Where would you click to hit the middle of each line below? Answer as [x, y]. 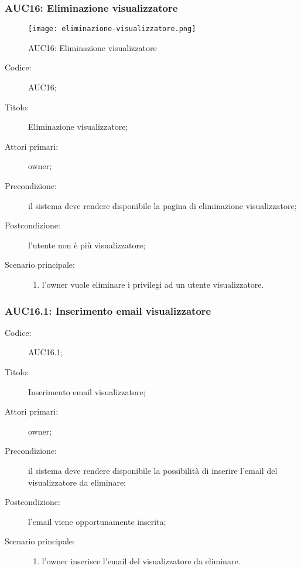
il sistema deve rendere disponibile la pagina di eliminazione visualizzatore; [163, 205]
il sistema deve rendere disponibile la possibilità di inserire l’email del [153, 470]
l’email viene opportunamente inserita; [97, 521]
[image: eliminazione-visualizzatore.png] [112, 29]
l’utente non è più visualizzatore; [87, 245]
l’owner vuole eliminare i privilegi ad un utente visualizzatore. [153, 284]
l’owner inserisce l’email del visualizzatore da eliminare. [141, 560]
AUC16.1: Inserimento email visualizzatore [108, 310]
